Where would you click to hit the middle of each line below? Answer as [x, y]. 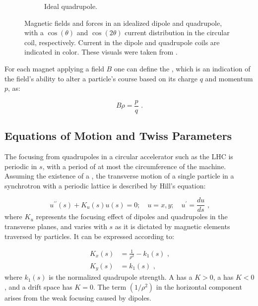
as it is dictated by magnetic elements [172, 226]
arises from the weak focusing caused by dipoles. [78, 298]
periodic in [21, 166]
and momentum [229, 78]
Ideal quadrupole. [71, 6]
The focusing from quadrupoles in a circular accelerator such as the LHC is [119, 156]
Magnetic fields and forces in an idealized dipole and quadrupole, [123, 23]
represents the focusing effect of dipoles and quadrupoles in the [132, 216]
